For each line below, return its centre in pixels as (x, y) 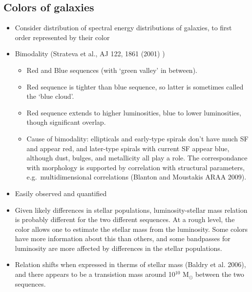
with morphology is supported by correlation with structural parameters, (136, 167)
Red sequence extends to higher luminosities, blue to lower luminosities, (134, 112)
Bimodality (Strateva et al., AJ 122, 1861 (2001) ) (90, 54)
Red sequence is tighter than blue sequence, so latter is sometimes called (135, 86)
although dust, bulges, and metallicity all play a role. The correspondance (137, 158)
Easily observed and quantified (61, 193)
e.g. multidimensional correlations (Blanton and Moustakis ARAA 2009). (136, 177)
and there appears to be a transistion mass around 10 (95, 274)
